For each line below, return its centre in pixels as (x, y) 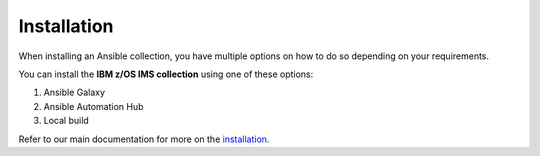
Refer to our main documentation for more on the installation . (144, 139)
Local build (66, 121)
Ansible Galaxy (74, 92)
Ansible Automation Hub (93, 106)
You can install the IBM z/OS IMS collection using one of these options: (166, 74)
